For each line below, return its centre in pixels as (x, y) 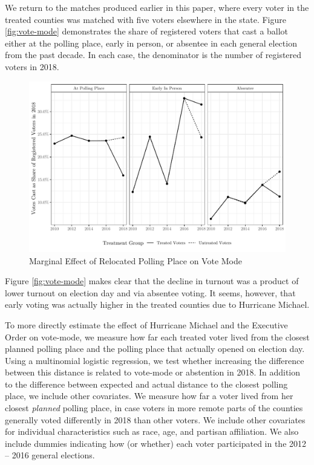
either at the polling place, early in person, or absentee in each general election (151, 43)
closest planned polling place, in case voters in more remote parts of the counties (154, 408)
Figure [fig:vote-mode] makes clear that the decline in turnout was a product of (152, 281)
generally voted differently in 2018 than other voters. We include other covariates (155, 419)
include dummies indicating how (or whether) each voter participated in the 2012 (156, 443)
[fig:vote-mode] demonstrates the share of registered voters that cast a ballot (147, 31)
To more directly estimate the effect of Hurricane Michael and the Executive (146, 324)
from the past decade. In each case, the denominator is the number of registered (153, 55)
